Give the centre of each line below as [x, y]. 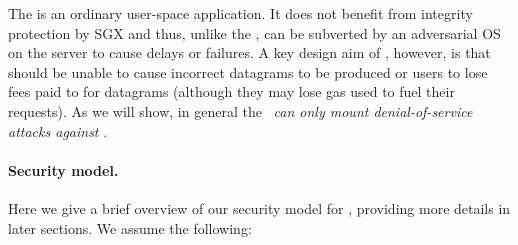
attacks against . [58, 130]
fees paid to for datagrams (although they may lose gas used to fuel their [231, 91]
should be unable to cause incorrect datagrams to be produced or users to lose [248, 71]
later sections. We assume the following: [130, 227]
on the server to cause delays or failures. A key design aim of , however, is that [249, 52]
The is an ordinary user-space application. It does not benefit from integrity [240, 13]
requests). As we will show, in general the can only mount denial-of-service [240, 110]
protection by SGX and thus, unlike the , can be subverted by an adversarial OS [254, 32]
